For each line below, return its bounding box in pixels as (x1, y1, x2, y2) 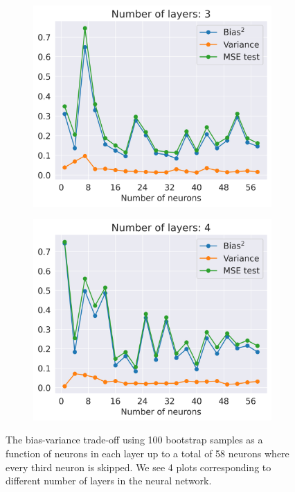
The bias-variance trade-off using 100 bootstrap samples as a (6, 432, 263, 447)
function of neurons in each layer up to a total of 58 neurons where (6, 446, 289, 460)
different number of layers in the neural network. (6, 473, 212, 488)
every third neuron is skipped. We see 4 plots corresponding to (6, 459, 271, 474)
